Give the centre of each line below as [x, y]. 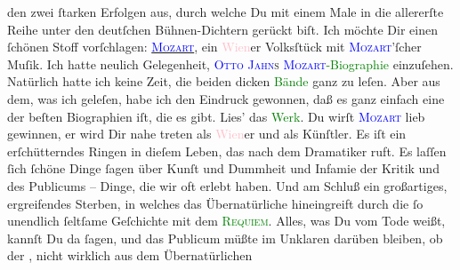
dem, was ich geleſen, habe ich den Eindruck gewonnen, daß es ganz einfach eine [226, 98]
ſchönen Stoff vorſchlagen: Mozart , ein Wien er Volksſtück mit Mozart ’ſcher [214, 47]
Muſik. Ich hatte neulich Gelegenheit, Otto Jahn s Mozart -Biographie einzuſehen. [230, 64]
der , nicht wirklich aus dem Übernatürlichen [130, 255]
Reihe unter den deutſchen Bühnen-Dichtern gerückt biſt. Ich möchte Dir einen [222, 29]
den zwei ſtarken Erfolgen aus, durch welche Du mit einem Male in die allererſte [226, 12]
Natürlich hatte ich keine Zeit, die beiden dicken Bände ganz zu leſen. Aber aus [224, 81]
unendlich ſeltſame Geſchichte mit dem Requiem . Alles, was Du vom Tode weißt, [226, 221]
